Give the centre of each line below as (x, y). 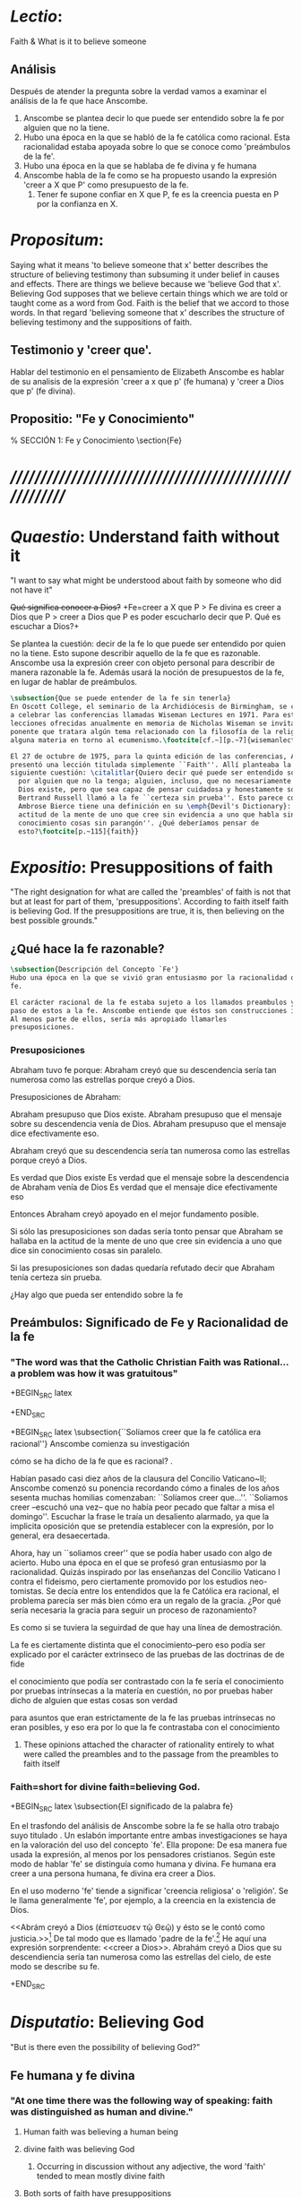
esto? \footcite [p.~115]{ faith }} (79, 831)
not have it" (31, 590)
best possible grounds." (54, 921)
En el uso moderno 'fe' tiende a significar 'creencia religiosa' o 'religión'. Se (150, 1891)
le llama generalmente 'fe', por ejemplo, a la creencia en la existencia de (143, 1900)
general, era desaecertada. (60, 1536)
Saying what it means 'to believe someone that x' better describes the (139, 264)
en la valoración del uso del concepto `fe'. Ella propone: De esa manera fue (149, 1845)
